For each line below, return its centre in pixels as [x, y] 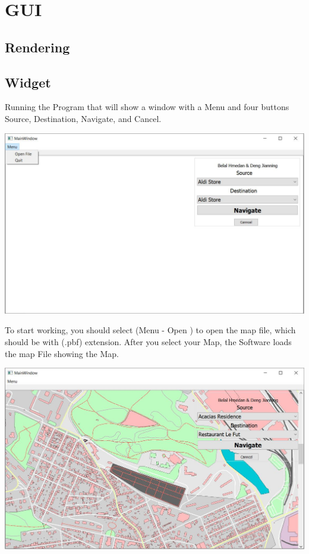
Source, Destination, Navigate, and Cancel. [83, 118]
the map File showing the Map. [62, 353]
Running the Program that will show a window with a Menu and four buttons [147, 107]
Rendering [37, 47]
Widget [28, 82]
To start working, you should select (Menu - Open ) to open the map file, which [150, 330]
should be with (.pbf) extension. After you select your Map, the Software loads [148, 341]
